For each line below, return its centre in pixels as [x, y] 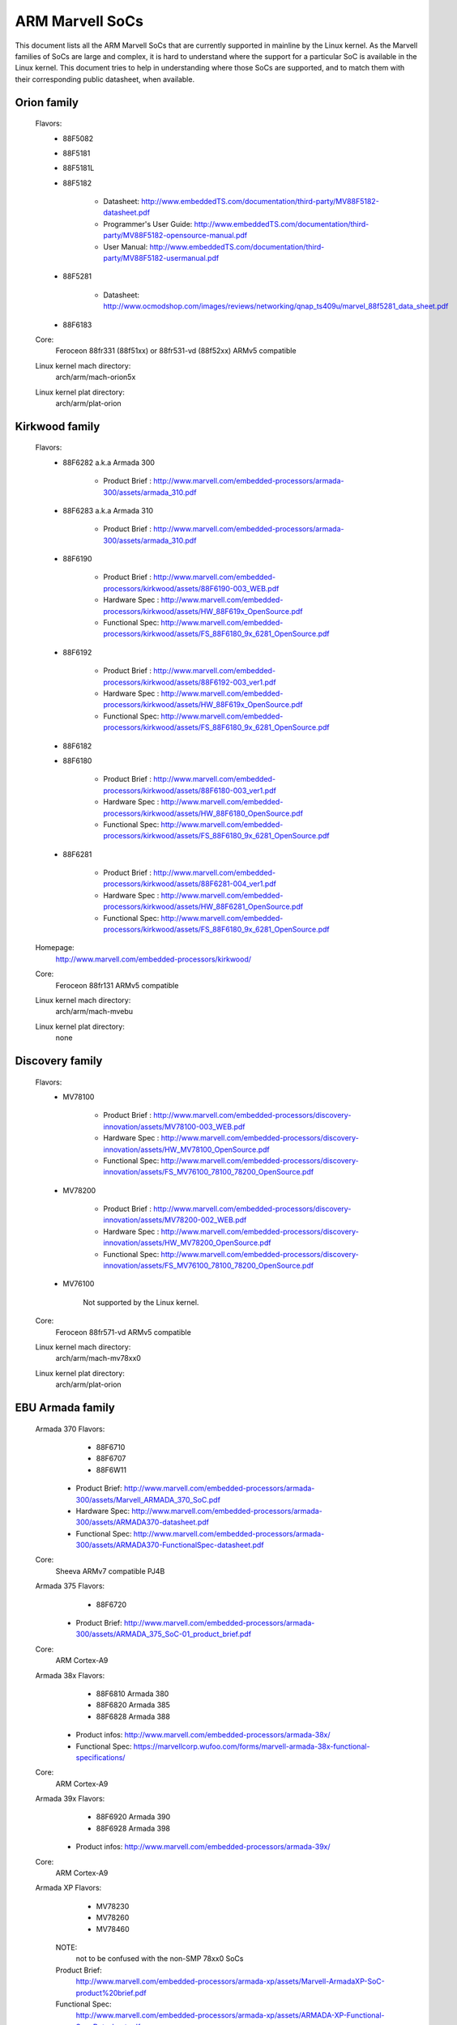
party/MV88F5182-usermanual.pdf [161, 258]
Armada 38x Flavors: [70, 1675]
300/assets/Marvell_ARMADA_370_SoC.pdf [148, 1499]
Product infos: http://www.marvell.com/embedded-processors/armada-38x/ [203, 1735]
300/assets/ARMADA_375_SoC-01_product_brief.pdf [163, 1634]
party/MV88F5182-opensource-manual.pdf [175, 236]
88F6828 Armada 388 [133, 1716]
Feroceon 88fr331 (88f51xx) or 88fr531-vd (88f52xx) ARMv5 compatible [176, 351]
